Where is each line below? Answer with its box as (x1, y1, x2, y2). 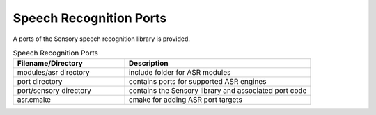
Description (128, 59, 169, 69)
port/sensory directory (17, 86, 92, 96)
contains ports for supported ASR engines (128, 77, 267, 87)
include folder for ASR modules (128, 68, 231, 78)
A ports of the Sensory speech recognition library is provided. (13, 35, 191, 43)
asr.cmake (17, 95, 52, 105)
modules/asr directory (17, 68, 90, 78)
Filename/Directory (17, 59, 83, 69)
